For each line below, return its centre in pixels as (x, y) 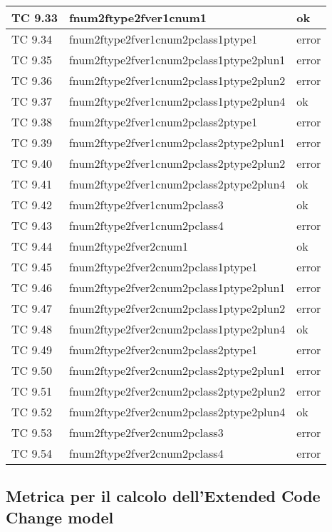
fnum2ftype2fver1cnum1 (138, 17)
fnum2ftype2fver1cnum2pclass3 (146, 205)
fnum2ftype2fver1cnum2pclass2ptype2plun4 (177, 184)
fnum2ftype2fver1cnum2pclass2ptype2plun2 (177, 163)
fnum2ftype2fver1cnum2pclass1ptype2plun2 (177, 80)
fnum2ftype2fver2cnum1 (129, 246)
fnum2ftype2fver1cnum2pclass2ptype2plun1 (177, 142)
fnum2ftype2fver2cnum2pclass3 (146, 432)
